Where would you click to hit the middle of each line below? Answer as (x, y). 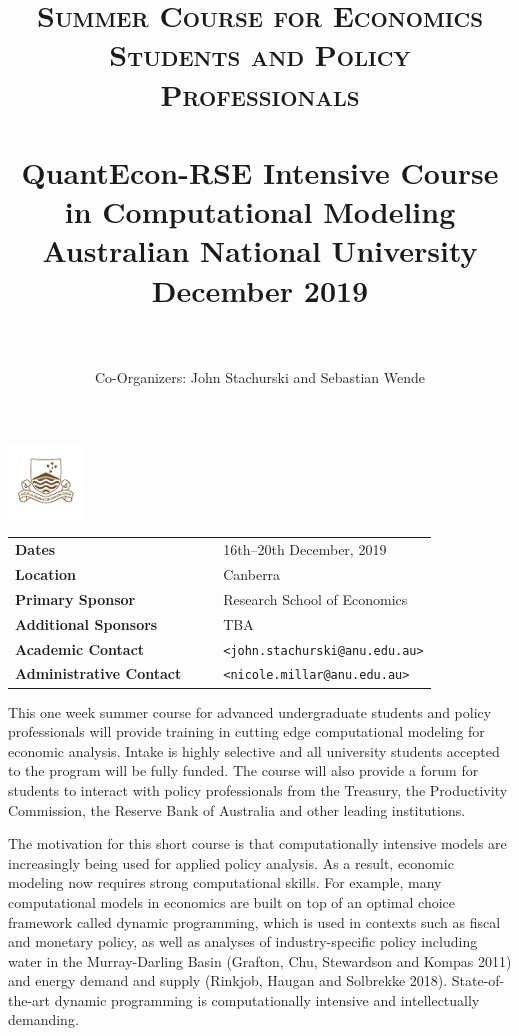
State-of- (478, 980)
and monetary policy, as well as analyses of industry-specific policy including (243, 941)
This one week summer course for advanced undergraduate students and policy (250, 711)
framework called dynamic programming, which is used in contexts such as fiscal (254, 921)
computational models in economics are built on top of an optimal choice (232, 901)
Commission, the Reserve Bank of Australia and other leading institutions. (237, 809)
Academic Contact (80, 648)
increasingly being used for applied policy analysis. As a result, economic (231, 862)
